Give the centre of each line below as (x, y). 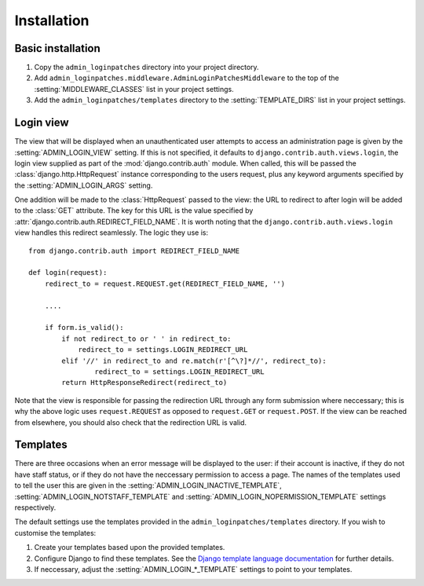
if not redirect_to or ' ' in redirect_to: (146, 339)
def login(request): (68, 273)
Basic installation (58, 48)
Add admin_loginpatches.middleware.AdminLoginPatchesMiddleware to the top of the (186, 78)
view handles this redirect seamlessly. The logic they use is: (111, 233)
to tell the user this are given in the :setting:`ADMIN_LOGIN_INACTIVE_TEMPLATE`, (148, 485)
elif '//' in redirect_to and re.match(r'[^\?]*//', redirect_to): (194, 361)
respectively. (35, 507)
